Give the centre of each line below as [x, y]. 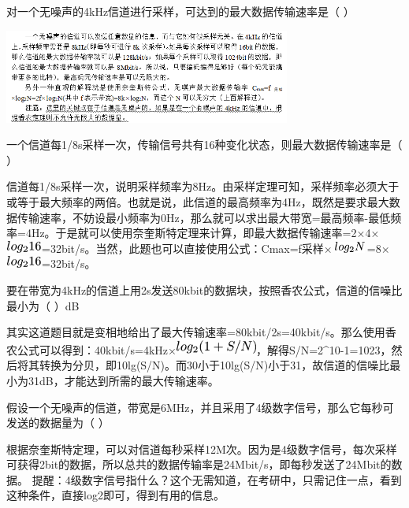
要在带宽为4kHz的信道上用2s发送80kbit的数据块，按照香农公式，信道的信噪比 [204, 289]
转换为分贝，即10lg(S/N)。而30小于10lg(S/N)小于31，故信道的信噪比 [214, 365]
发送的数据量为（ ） [58, 423]
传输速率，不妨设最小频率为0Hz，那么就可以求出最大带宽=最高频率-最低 [204, 217]
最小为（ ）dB [43, 305]
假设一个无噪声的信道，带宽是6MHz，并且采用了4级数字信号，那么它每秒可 [200, 407]
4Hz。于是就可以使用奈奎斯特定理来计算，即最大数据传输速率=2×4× [203, 233]
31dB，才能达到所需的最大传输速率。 [123, 380]
